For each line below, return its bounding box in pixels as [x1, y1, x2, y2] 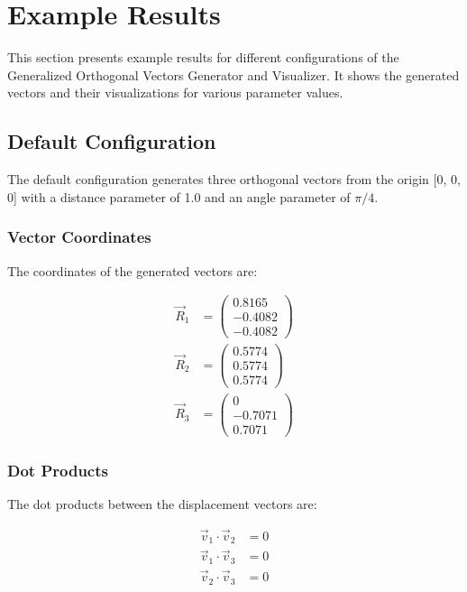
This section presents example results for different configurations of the [7, 48, 399, 67]
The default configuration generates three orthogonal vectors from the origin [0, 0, [7, 170, 461, 189]
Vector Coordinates [7, 226, 151, 248]
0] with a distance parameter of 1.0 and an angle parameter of [7, 187, 351, 206]
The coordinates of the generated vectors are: [7, 261, 258, 280]
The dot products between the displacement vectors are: [7, 494, 317, 513]
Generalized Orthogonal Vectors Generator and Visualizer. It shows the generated [7, 65, 460, 84]
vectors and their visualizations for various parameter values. [7, 83, 343, 102]
